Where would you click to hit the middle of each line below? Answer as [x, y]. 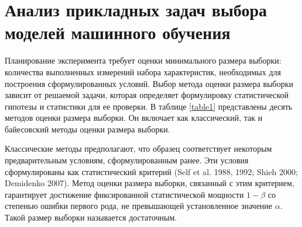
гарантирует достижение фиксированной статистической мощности [124, 194]
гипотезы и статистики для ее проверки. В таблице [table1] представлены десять [149, 106]
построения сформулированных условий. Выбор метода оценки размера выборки [149, 83]
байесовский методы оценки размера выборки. [87, 129]
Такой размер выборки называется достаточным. [91, 217]
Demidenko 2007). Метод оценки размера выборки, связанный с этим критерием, [150, 183]
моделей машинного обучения [118, 32]
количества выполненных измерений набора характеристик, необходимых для [143, 71]
